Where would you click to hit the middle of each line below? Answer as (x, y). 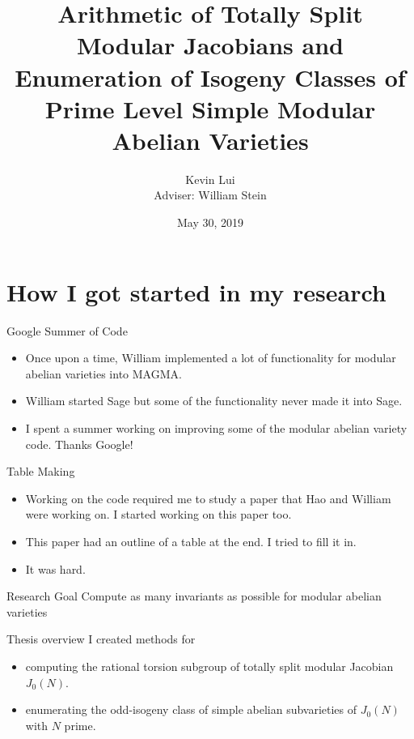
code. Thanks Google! (79, 444)
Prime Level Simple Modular (210, 108)
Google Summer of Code (67, 330)
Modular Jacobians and (210, 45)
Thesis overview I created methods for (101, 639)
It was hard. (55, 568)
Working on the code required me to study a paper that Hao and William (208, 498)
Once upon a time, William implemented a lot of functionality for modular (211, 358)
